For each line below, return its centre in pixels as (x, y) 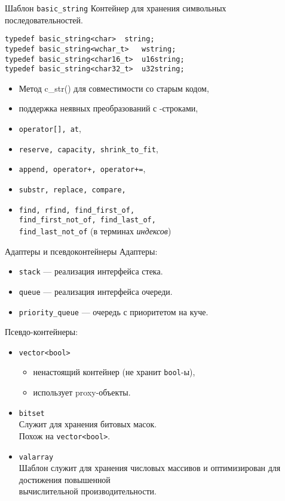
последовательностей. (44, 19)
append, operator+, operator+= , (82, 169)
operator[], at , (50, 129)
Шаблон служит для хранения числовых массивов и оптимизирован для (150, 468)
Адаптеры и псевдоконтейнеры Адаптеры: (81, 251)
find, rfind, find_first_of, (77, 210)
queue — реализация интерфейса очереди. (96, 291)
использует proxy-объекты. (82, 392)
